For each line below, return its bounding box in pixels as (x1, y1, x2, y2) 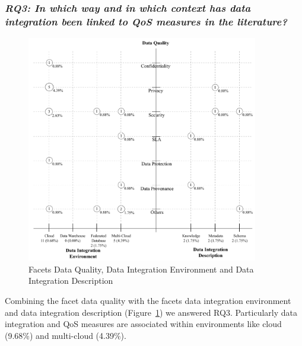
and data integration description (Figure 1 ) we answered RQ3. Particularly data (5, 306, 297, 318)
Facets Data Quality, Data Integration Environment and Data (28, 262, 254, 275)
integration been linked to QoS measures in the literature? (5, 14, 287, 28)
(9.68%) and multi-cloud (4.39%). (5, 329, 126, 341)
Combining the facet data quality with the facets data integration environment (5, 294, 291, 306)
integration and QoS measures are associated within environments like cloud (5, 318, 282, 330)
